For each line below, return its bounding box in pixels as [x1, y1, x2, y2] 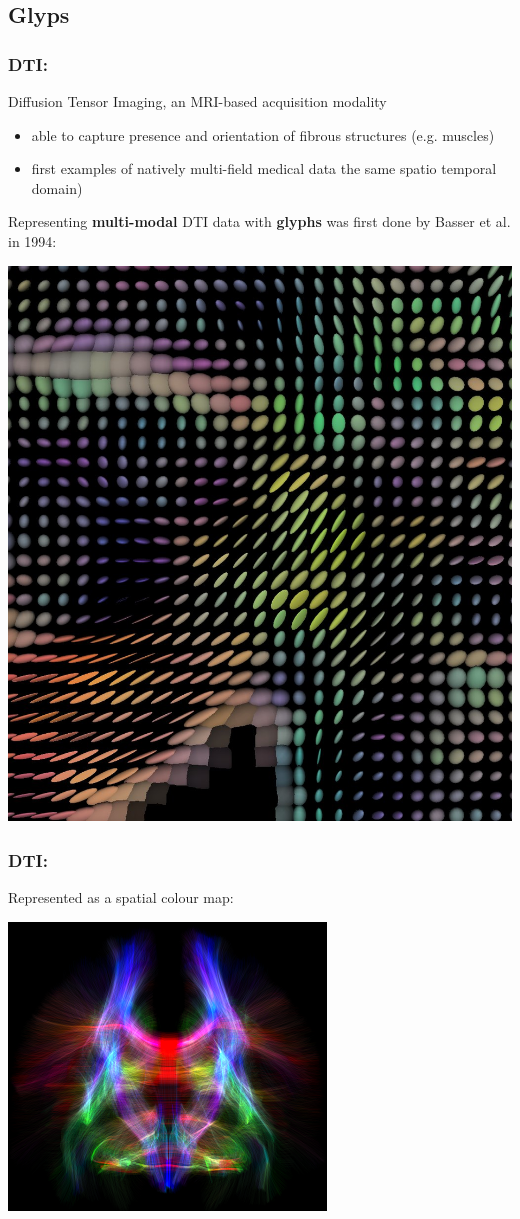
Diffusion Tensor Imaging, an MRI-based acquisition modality [8, 91, 387, 111]
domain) [31, 177, 83, 198]
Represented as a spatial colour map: [8, 886, 234, 907]
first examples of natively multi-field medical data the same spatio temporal [31, 158, 497, 179]
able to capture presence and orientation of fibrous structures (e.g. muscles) [31, 124, 495, 145]
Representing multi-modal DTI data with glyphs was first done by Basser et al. [8, 211, 511, 232]
